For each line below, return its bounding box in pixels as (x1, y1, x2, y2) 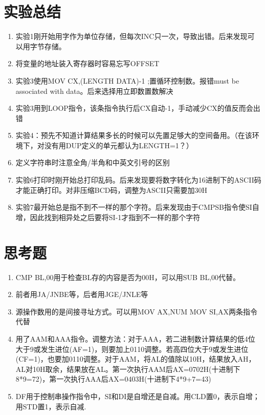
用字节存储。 (23, 41, 66, 51)
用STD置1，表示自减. (15, 401, 86, 411)
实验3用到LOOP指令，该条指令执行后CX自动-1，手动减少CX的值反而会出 (15, 103, 260, 113)
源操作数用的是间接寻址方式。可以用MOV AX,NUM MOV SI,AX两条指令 (15, 306, 257, 317)
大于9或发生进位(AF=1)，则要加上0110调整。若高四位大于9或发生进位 (15, 343, 249, 354)
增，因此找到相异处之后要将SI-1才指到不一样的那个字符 (15, 211, 201, 222)
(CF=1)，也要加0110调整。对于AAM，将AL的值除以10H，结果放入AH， (15, 353, 256, 364)
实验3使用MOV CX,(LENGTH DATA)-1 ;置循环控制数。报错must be (15, 75, 239, 86)
